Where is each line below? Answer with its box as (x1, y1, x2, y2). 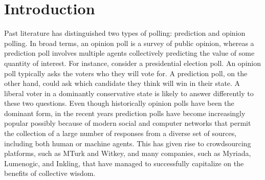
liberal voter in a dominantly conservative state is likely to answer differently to (4, 87, 254, 98)
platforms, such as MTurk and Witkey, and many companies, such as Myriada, (4, 148, 251, 159)
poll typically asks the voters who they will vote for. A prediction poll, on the (4, 67, 248, 78)
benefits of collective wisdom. (4, 168, 96, 178)
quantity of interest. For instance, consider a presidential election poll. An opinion (4, 57, 261, 68)
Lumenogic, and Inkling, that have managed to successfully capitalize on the (4, 157, 244, 168)
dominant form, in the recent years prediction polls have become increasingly (4, 107, 246, 118)
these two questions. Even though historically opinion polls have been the (4, 98, 234, 108)
